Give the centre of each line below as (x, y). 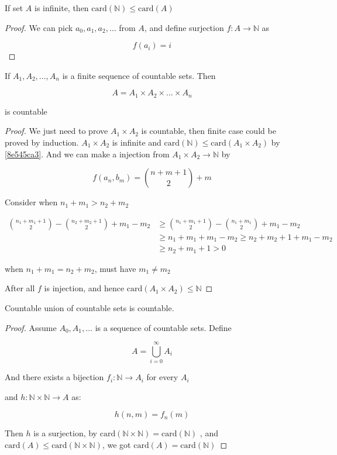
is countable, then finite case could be (209, 131)
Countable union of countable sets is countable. (90, 307)
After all (20, 288)
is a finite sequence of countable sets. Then (139, 75)
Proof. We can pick (39, 27)
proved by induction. (42, 142)
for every (162, 377)
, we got (116, 445)
